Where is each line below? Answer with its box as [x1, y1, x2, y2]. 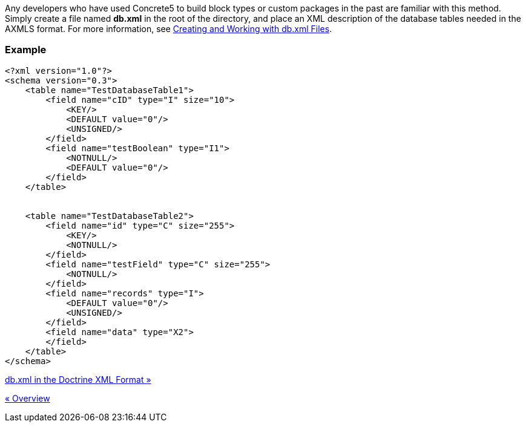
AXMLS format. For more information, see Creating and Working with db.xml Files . [5, 24, 332, 34]
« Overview [5, 393, 50, 403]
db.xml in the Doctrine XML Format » [5, 374, 151, 385]
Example [5, 44, 47, 56]
